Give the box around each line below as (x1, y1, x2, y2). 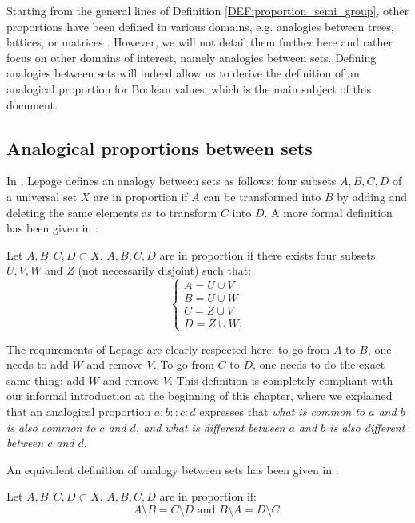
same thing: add (6, 371, 86, 388)
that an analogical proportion (6, 402, 151, 419)
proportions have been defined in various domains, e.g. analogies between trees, (6, 18, 394, 34)
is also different (329, 418, 405, 435)
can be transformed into (203, 188, 321, 204)
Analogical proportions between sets (6, 135, 313, 160)
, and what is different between (135, 418, 285, 435)
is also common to (6, 418, 96, 435)
